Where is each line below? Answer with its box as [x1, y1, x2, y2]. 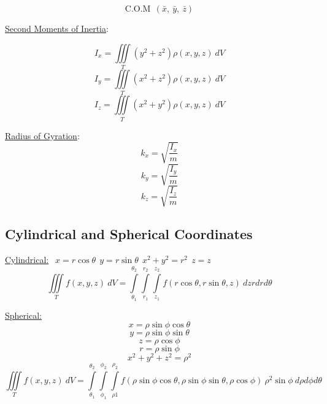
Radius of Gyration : [5, 129, 80, 142]
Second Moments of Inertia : [5, 22, 109, 34]
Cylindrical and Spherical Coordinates [5, 224, 253, 243]
